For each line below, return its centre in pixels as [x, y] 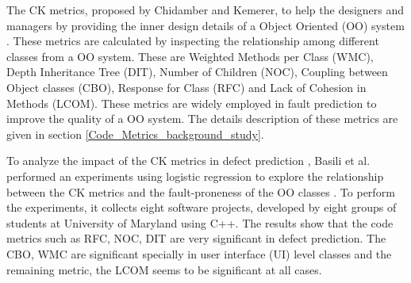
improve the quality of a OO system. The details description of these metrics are [202, 119]
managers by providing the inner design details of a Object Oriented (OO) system [205, 25]
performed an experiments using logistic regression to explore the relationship [195, 176]
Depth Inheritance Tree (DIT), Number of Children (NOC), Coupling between [197, 72]
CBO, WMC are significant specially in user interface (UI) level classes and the [199, 253]
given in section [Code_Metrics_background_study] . [135, 134]
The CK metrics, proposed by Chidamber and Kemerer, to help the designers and [205, 10]
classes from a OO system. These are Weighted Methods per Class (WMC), [190, 56]
